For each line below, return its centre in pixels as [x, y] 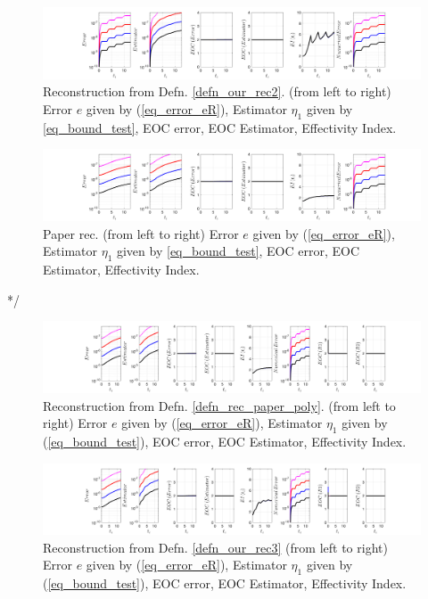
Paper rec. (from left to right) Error [141, 233]
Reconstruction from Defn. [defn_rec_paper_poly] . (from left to [219, 405]
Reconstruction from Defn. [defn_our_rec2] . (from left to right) [217, 91]
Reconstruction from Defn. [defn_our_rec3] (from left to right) [215, 547]
